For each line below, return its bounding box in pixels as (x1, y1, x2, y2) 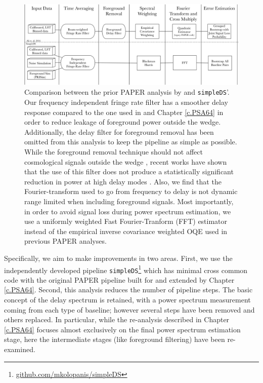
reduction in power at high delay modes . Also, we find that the (24, 176, 222, 186)
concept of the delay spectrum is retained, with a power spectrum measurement (4, 294, 251, 305)
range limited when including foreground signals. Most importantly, (24, 196, 234, 207)
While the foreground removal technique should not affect (24, 146, 203, 157)
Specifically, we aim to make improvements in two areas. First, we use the (4, 252, 233, 263)
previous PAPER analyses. (24, 236, 107, 246)
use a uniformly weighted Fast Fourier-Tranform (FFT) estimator (24, 216, 228, 226)
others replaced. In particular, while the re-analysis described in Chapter (4, 314, 230, 325)
